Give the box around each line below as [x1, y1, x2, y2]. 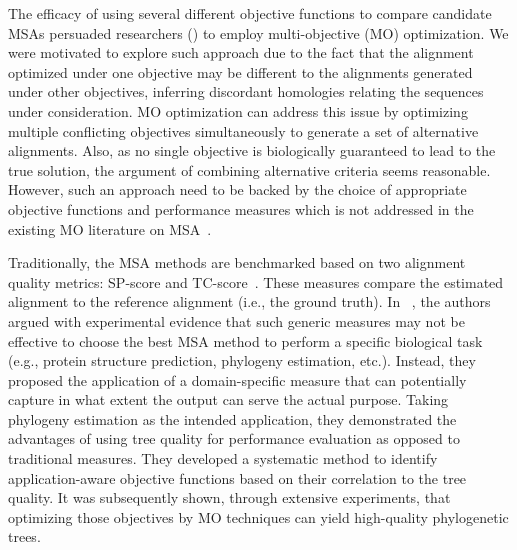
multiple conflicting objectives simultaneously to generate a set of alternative [8, 120, 479, 141]
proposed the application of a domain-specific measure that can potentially [8, 369, 467, 390]
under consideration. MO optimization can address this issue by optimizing [8, 100, 468, 121]
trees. [8, 526, 41, 547]
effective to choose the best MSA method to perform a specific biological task [8, 330, 483, 351]
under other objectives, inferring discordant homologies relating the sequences [8, 81, 484, 102]
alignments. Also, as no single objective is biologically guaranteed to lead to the [8, 140, 496, 161]
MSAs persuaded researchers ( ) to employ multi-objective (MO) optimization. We [8, 22, 509, 43]
